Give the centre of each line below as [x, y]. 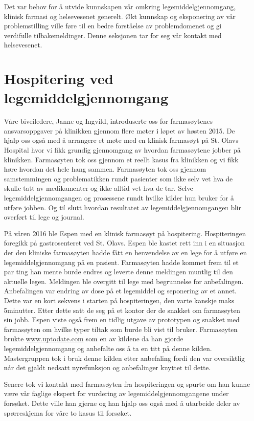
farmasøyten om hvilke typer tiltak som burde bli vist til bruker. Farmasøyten [121, 329]
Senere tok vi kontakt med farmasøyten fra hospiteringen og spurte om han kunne [127, 384]
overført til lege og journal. [44, 217]
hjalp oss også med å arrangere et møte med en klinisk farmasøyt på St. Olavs [121, 140]
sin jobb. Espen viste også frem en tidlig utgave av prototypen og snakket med [122, 320]
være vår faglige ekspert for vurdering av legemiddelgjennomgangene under [116, 393]
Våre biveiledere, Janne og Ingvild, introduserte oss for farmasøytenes [108, 121]
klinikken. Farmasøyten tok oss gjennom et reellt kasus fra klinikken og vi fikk [121, 159]
